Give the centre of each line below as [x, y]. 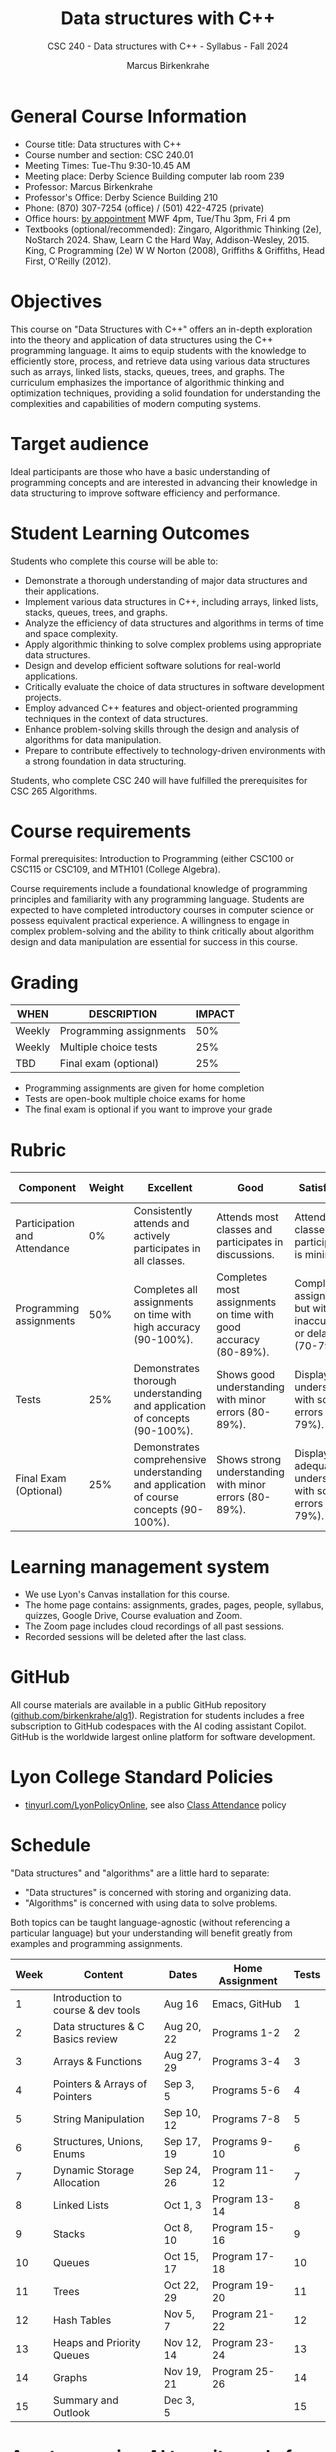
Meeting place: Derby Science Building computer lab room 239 [154, 176]
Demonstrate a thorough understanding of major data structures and [166, 580]
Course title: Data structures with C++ [103, 144]
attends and [161, 1224]
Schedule [51, 1845]
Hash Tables [82, 2320]
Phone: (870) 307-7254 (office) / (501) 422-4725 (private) [144, 208]
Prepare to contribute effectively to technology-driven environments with [175, 750]
